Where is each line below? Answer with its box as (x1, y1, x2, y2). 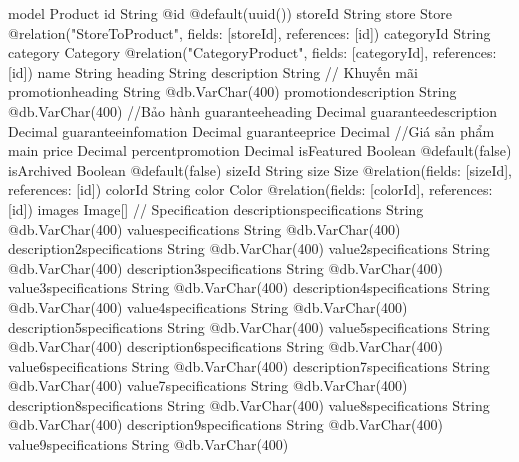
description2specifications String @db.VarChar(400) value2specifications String (8, 238, 490, 259)
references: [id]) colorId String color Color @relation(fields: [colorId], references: (8, 179, 493, 200)
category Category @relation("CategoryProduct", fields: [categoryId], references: (8, 42, 497, 63)
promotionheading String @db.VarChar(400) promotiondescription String (8, 81, 457, 102)
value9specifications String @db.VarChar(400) (8, 434, 289, 455)
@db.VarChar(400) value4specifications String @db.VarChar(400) (8, 296, 408, 317)
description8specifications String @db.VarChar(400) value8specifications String (8, 394, 490, 415)
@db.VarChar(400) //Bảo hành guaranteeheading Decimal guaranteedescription (8, 100, 498, 121)
